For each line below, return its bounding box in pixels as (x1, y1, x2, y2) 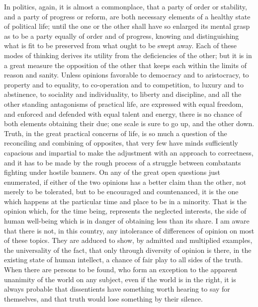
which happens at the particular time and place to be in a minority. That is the (4, 196, 247, 206)
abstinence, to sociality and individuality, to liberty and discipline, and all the (4, 89, 242, 99)
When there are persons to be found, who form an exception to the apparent (4, 264, 238, 275)
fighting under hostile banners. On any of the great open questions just (4, 167, 220, 177)
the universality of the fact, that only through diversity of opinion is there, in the (4, 244, 252, 255)
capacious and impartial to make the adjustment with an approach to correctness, (4, 147, 254, 157)
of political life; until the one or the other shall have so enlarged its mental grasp (4, 21, 250, 31)
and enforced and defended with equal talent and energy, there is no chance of (4, 108, 242, 119)
